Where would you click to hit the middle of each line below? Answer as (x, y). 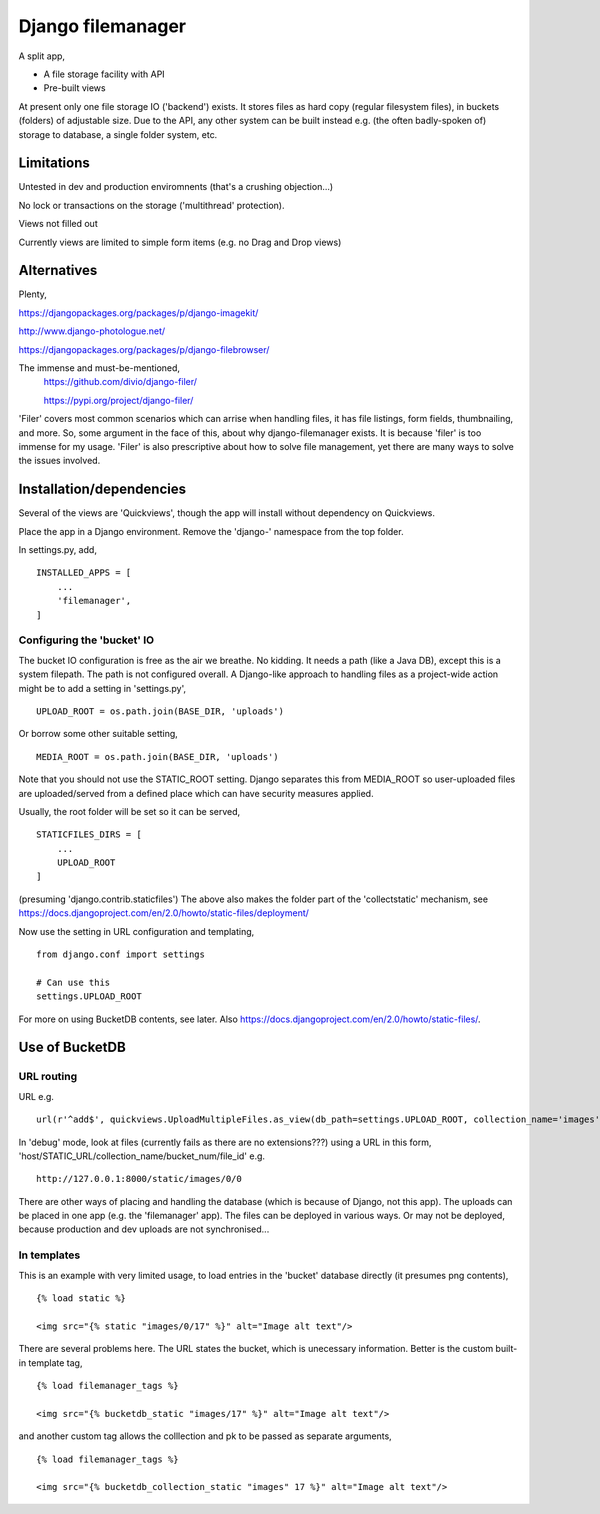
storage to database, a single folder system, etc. (118, 134)
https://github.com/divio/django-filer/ (120, 382)
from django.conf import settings (120, 954)
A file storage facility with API (104, 74)
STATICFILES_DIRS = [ (89, 834)
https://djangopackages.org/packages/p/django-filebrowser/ (144, 349)
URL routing (48, 1077)
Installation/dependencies (102, 489)
